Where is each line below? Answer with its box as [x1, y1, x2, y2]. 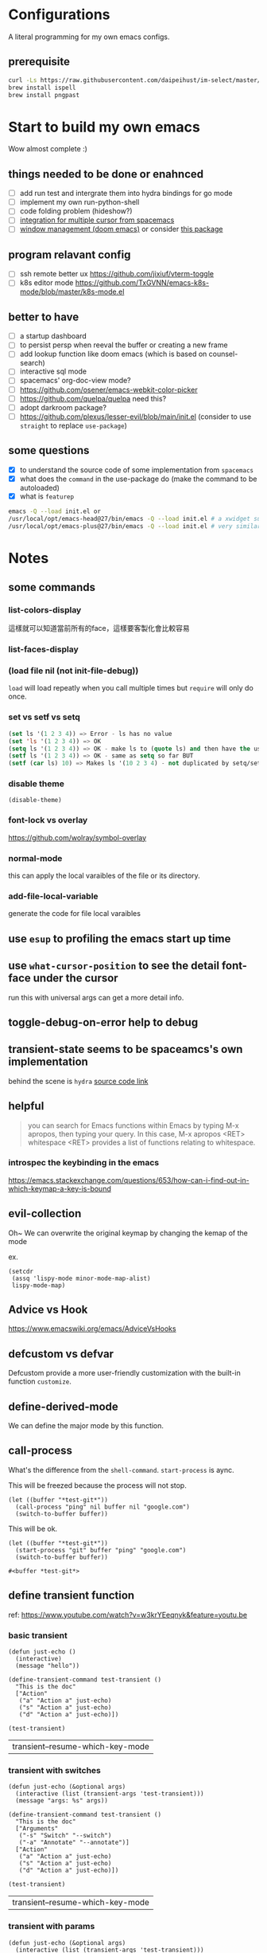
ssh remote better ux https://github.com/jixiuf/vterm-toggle [19, 269, 215, 279]
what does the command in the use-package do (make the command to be [19, 474, 257, 483]
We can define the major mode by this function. [8, 1421, 164, 1431]
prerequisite [8, 55, 70, 68]
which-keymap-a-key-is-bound [8, 1184, 111, 1193]
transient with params [8, 1921, 95, 1932]
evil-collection [8, 1207, 82, 1220]
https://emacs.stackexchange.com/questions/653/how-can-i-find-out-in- [8, 1175, 250, 1184]
